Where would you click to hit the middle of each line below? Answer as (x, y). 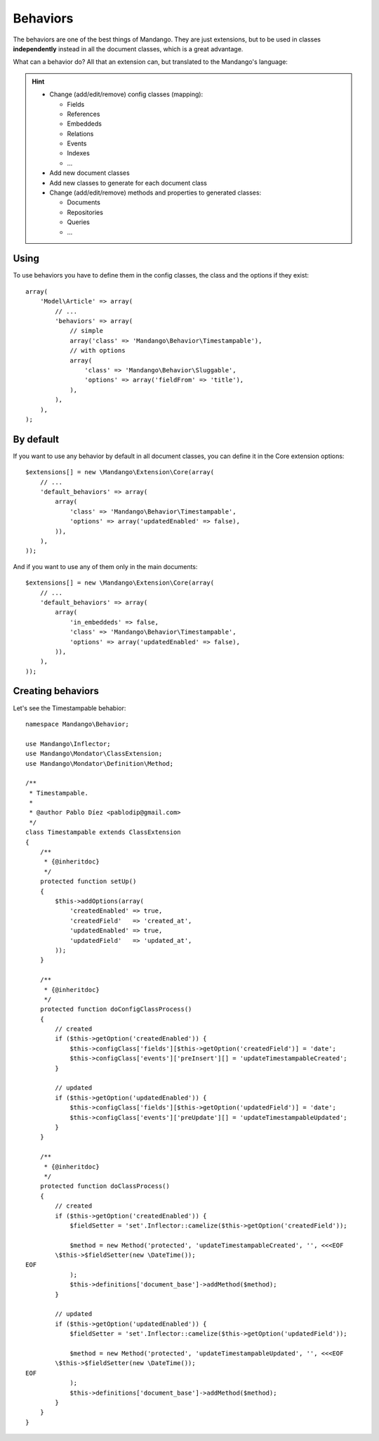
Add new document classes (89, 173)
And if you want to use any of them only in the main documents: (105, 566)
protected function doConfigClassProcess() (116, 1009)
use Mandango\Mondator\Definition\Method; (100, 763)
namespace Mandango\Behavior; (78, 724)
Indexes (79, 153)
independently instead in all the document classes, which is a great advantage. (128, 48)
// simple (87, 331)
